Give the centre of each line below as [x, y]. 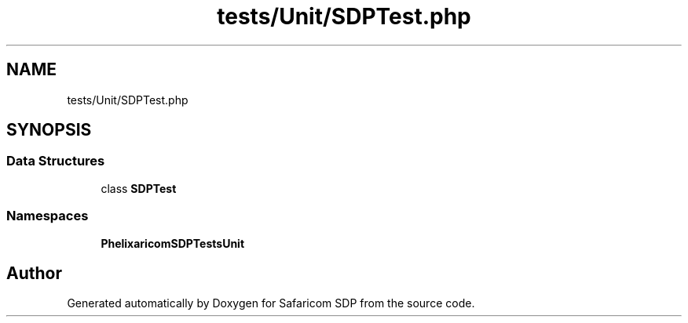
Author [34, 273]
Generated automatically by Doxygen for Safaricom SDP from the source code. [271, 303]
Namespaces [48, 216]
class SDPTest [139, 188]
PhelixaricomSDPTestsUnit [173, 243]
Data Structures [56, 161]
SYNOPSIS [49, 130]
